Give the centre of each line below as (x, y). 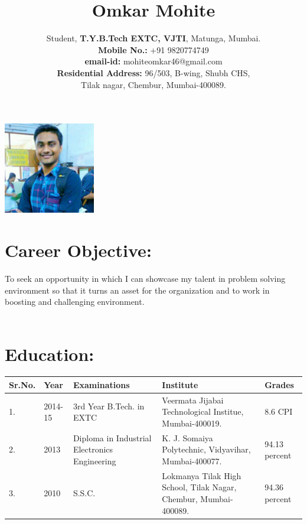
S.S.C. (84, 493)
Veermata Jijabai (193, 400)
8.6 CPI (279, 411)
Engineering (94, 461)
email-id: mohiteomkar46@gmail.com (153, 61)
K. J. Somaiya (187, 437)
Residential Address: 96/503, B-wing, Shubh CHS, (153, 72)
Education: (50, 354)
